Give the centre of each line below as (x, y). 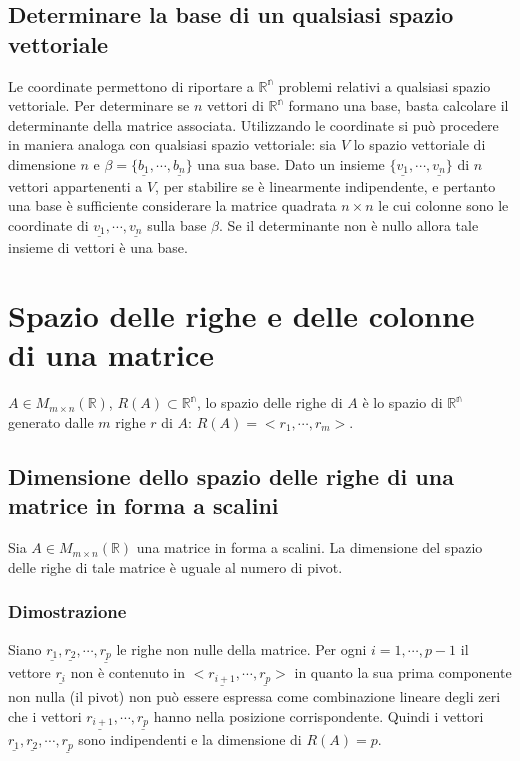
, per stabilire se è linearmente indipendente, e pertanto (325, 185)
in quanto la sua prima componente (403, 672)
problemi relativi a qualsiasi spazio (384, 85)
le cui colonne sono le (443, 205)
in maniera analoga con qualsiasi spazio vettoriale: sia (172, 144)
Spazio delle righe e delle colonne (241, 315)
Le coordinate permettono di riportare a (131, 85)
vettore (29, 672)
